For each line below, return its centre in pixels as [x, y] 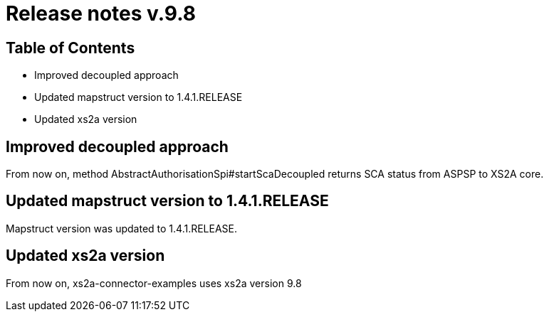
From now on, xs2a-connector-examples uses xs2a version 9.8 [154, 283]
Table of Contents [70, 48]
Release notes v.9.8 [101, 14]
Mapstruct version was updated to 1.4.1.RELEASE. [122, 228]
